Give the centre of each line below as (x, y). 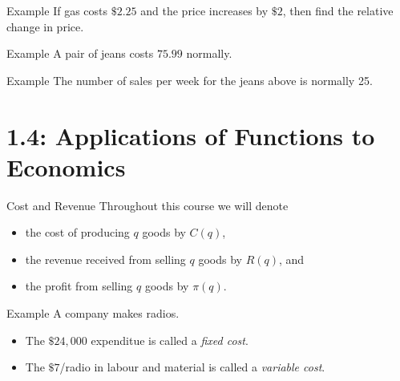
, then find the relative (338, 10)
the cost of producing (77, 232)
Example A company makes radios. (93, 313)
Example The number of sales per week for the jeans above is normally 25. (190, 80)
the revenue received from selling (105, 259)
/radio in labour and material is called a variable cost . (192, 367)
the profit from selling (79, 286)
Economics (66, 166)
